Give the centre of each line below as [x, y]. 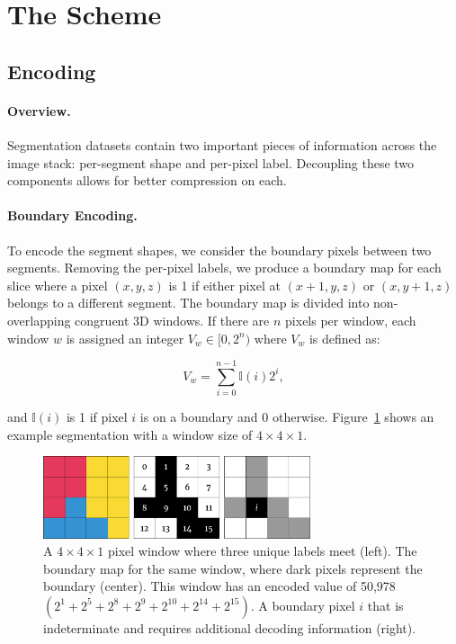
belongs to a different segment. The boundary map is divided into [188, 303]
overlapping [39, 320]
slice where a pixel [58, 285]
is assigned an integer [125, 338]
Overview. [39, 110]
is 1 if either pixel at [224, 285]
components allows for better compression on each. [147, 180]
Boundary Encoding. [72, 215]
